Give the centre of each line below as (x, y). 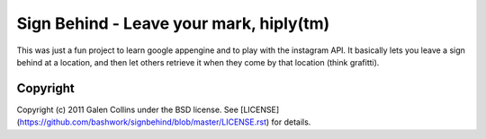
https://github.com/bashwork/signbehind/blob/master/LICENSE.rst (143, 122)
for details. (291, 122)
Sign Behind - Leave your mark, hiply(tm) (173, 23)
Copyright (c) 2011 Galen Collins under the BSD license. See (127, 109)
